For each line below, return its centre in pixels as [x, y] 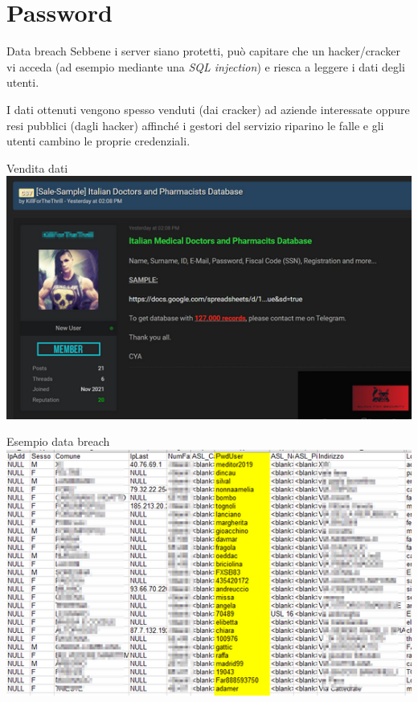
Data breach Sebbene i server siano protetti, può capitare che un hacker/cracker [203, 51]
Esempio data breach [58, 441]
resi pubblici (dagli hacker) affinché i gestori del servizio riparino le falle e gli [195, 125]
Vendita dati [37, 167]
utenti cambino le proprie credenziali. [98, 141]
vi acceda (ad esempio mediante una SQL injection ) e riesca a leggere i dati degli [206, 66]
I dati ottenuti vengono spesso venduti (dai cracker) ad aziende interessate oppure [208, 109]
